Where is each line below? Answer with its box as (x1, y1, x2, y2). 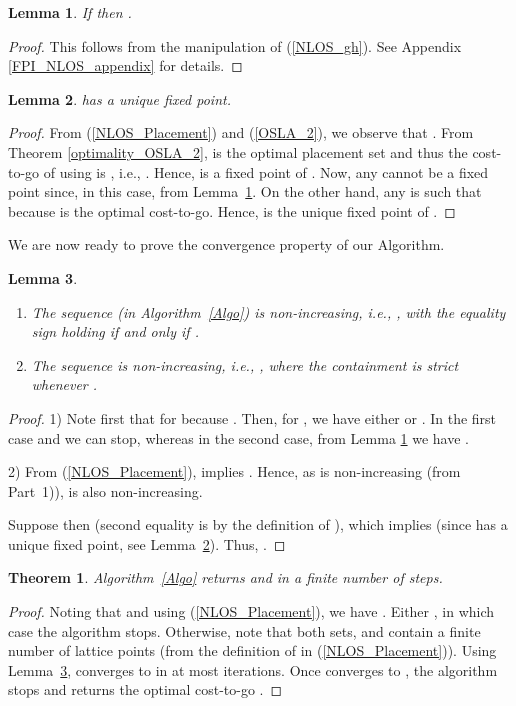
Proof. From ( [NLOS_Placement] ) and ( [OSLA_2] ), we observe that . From (8, 122, 474, 143)
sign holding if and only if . (31, 321, 199, 342)
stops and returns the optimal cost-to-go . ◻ (8, 679, 283, 700)
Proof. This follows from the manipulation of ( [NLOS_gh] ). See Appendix (8, 35, 462, 56)
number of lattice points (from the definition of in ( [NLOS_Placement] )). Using (8, 640, 497, 661)
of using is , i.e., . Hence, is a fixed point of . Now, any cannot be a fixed (43, 161, 489, 182)
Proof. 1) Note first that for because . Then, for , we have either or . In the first (8, 407, 497, 428)
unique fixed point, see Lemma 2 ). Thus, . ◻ (8, 533, 286, 554)
